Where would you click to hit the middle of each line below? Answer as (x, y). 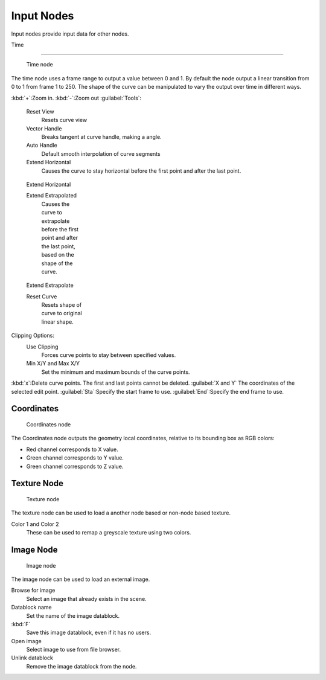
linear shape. (57, 322)
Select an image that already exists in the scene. (87, 598)
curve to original (62, 313)
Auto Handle (42, 146)
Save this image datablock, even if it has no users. (88, 633)
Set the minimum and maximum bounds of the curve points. (116, 372)
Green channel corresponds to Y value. (75, 458)
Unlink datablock (32, 658)
